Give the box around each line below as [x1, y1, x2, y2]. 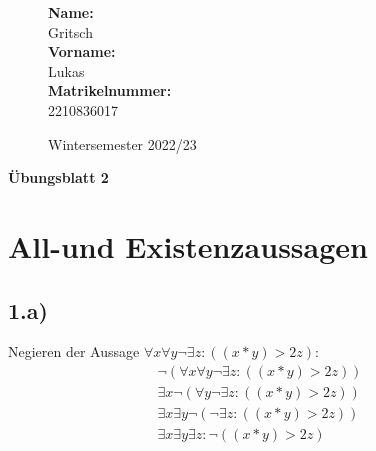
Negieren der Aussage [8, 341, 140, 362]
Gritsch [48, 21, 93, 42]
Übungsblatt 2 [8, 167, 109, 188]
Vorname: [48, 41, 116, 62]
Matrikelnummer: [48, 80, 172, 101]
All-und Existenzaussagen [8, 225, 368, 266]
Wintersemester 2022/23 [48, 133, 197, 154]
